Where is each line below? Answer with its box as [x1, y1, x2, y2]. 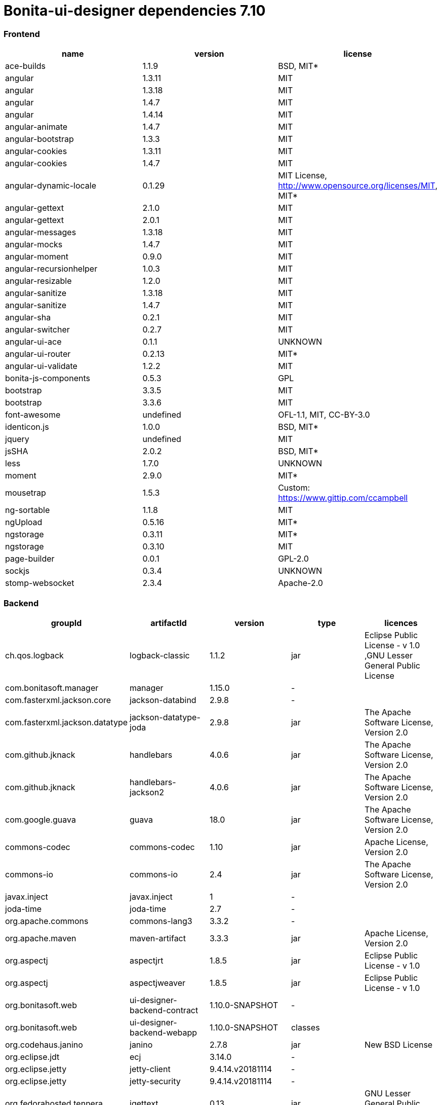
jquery [5, 434, 29, 445]
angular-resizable [5, 276, 72, 286]
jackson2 [130, 787, 165, 797]
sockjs [5, 566, 30, 576]
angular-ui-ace [5, 337, 62, 347]
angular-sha [5, 312, 51, 323]
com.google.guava [5, 814, 76, 825]
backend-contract [130, 1005, 198, 1015]
